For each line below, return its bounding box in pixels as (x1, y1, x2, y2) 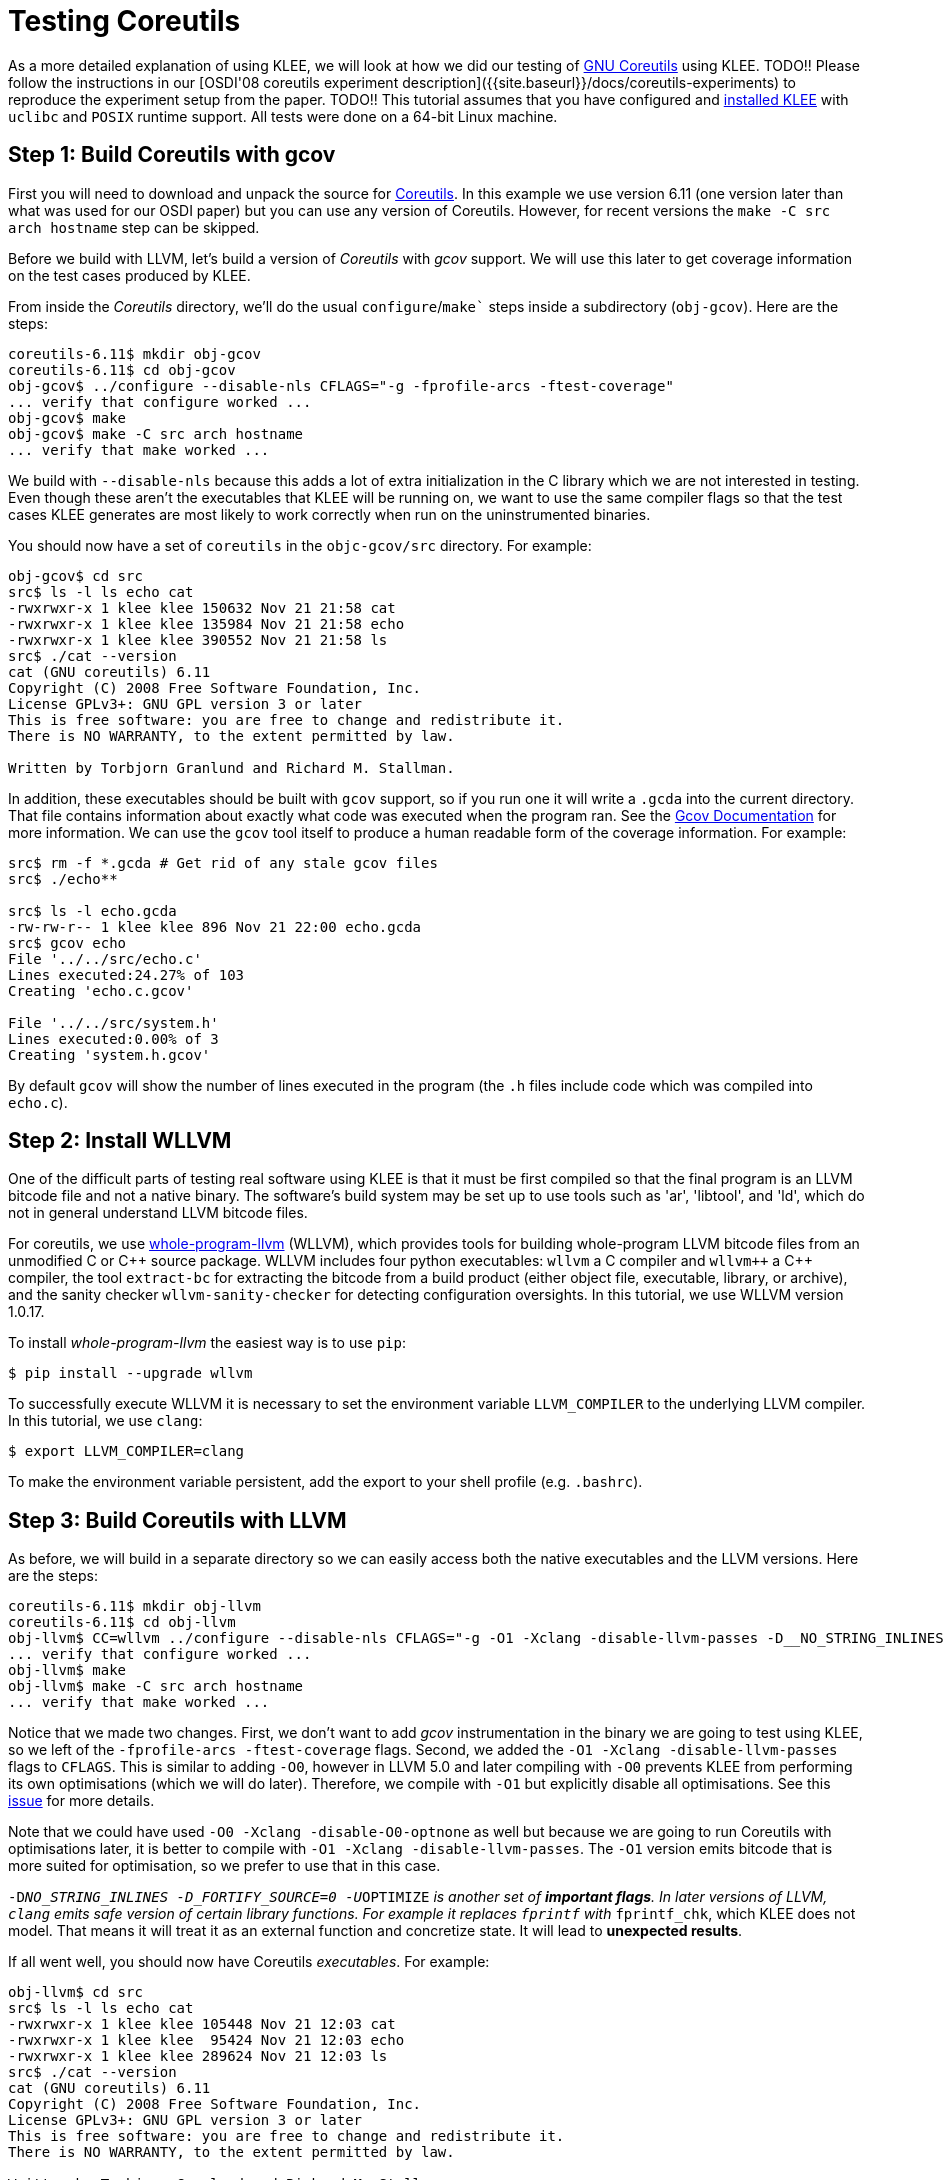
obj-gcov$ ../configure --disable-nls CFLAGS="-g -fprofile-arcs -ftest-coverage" (8, 377, 674, 394)
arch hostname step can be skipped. (8, 218, 260, 236)
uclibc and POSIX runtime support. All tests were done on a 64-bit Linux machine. (8, 107, 558, 125)
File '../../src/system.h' (8, 1014, 219, 1031)
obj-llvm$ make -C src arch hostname (8, 1678, 304, 1695)
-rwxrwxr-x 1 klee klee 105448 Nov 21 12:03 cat (8, 2016, 396, 2033)
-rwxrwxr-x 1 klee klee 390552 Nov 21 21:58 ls (8, 631, 388, 648)
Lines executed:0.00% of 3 (8, 1030, 219, 1047)
